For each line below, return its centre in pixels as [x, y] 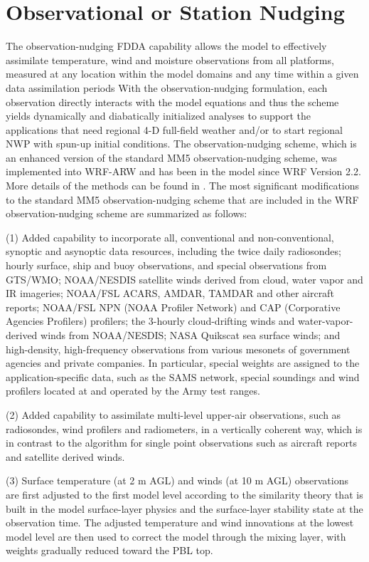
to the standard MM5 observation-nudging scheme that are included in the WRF [182, 199]
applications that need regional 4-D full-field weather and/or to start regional [174, 129]
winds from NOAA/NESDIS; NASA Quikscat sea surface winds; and [191, 335]
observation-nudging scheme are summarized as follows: [127, 213]
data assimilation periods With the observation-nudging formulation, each [167, 87]
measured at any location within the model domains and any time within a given [182, 74]
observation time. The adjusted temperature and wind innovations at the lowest [180, 522]
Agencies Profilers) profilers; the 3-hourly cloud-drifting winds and [150, 321]
